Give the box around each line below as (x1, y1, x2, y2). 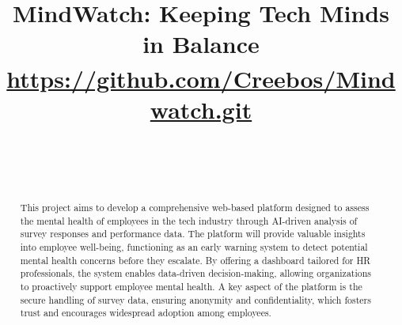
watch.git (150, 93, 252, 126)
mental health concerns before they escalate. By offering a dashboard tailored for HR (20, 253, 371, 266)
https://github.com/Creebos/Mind (6, 62, 396, 94)
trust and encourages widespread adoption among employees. (20, 306, 271, 319)
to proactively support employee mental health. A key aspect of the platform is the (20, 279, 362, 293)
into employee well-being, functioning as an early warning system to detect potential (20, 240, 368, 253)
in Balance (142, 28, 260, 60)
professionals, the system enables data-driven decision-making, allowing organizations (20, 266, 372, 280)
